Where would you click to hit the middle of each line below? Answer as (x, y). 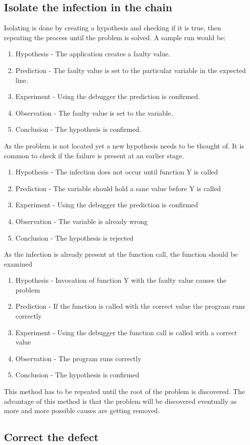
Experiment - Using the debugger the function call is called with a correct (126, 332)
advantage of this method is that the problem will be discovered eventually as (120, 401)
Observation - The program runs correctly (78, 358)
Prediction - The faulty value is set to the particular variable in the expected (131, 70)
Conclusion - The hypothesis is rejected (74, 237)
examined (18, 263)
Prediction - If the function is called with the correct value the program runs (130, 306)
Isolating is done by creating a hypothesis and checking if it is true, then (113, 28)
